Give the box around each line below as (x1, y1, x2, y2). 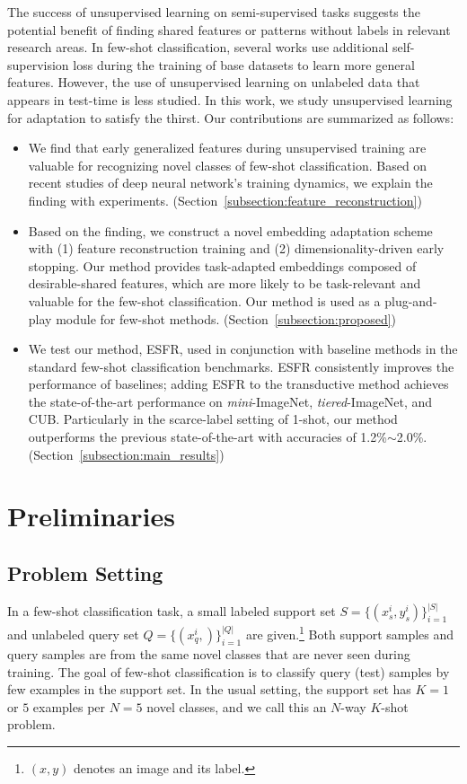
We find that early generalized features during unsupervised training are (28, 138, 427, 157)
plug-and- (384, 291, 437, 310)
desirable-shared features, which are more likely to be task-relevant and (28, 274, 421, 293)
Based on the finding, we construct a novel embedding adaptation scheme (28, 221, 433, 240)
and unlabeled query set (7, 624, 139, 643)
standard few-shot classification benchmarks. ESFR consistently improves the (28, 357, 454, 375)
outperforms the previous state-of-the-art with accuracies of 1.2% (28, 427, 387, 446)
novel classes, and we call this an (146, 697, 327, 716)
